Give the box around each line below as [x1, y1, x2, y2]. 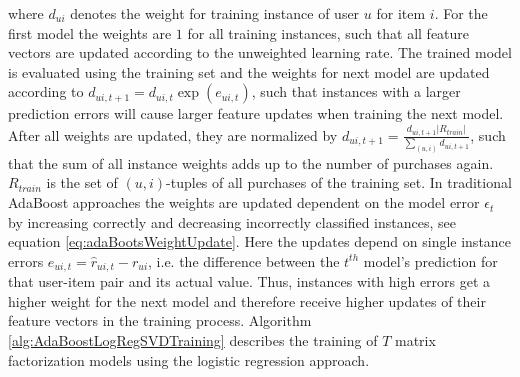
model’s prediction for [363, 250, 498, 271]
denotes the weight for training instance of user [70, 3, 360, 23]
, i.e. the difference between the [148, 250, 340, 271]
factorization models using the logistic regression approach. [8, 349, 370, 370]
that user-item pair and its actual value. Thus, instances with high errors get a [8, 271, 491, 292]
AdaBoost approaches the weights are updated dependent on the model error [8, 192, 480, 213]
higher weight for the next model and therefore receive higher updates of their [8, 290, 486, 311]
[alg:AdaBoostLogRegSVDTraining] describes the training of [8, 330, 378, 351]
